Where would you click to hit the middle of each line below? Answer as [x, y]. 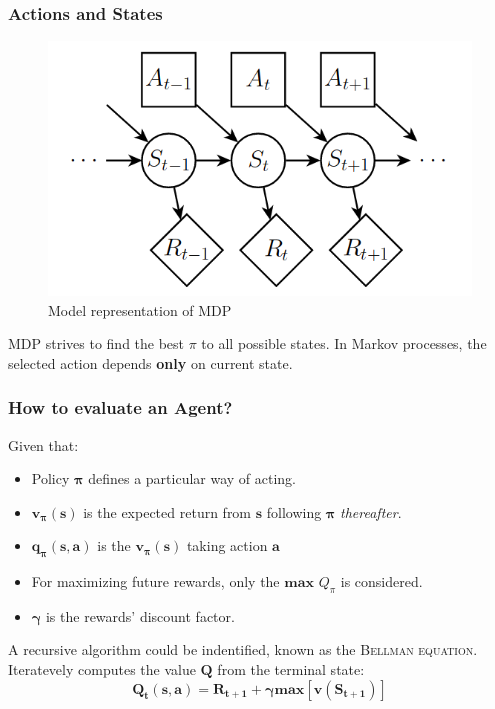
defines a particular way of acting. [192, 478]
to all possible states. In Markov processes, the [344, 343]
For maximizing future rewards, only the [155, 581]
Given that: [43, 444]
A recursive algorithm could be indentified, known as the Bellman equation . [243, 649]
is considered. [381, 581]
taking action [227, 545]
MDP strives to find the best [96, 343]
